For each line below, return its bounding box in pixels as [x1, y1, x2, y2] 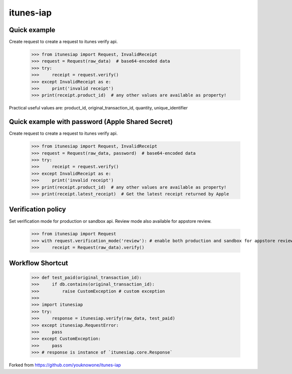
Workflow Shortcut [9, 259, 68, 267]
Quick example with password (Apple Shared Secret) [9, 118, 173, 126]
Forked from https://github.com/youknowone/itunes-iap [9, 362, 121, 368]
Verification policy [9, 205, 66, 214]
